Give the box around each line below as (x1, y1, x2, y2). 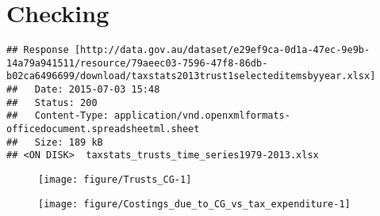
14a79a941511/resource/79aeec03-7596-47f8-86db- (6, 57, 268, 69)
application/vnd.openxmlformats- (114, 110, 290, 122)
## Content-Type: (6, 110, 109, 122)
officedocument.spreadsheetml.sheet (6, 123, 200, 135)
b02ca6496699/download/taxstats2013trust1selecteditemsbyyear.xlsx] (6, 70, 376, 82)
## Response (6, 44, 69, 56)
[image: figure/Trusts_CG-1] (38, 174, 192, 186)
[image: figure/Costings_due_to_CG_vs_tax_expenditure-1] (38, 198, 351, 210)
